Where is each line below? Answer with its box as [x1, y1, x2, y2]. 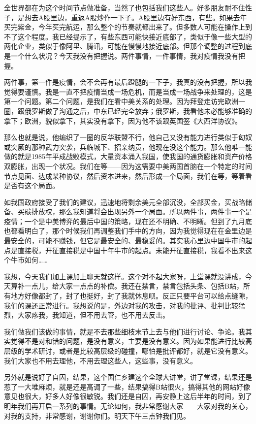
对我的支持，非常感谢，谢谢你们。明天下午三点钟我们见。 [4, 410, 190, 421]
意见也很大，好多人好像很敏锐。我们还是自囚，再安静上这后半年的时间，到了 [4, 391, 252, 401]
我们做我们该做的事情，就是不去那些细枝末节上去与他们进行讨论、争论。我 [4, 326, 245, 336]
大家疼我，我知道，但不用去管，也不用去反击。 [17, 310, 169, 320]
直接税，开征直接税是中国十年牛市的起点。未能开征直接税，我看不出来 [17, 245, 245, 255]
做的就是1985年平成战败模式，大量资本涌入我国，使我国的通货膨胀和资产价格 [4, 151, 252, 162]
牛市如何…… [10, 255, 48, 265]
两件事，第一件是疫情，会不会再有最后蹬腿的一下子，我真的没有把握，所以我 [4, 77, 252, 87]
